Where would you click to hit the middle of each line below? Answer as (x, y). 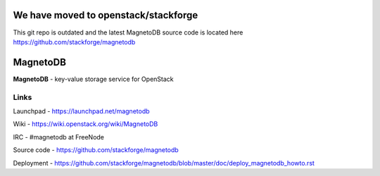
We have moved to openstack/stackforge (106, 15)
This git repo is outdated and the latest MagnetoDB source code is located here (128, 32)
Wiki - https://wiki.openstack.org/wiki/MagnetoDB (85, 124)
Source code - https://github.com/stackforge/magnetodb (96, 150)
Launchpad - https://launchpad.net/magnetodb (82, 111)
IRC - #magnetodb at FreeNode (59, 137)
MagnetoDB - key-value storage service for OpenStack (93, 79)
